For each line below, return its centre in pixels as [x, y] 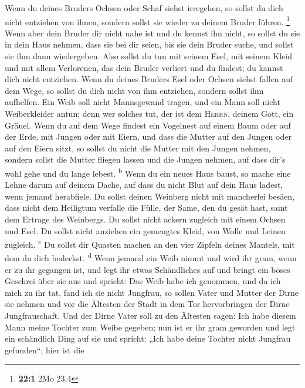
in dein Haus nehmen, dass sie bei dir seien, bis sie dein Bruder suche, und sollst [149, 44]
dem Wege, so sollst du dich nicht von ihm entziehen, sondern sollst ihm [134, 90]
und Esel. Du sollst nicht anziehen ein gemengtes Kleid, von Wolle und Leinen [145, 230]
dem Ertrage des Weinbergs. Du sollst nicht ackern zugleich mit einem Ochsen [145, 219]
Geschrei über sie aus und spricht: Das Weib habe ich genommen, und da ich [143, 281]
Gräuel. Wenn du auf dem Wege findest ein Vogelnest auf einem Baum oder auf [148, 125]
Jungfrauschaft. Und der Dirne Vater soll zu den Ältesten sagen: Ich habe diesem [150, 316]
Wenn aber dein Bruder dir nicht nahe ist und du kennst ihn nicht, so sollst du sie [152, 33]
